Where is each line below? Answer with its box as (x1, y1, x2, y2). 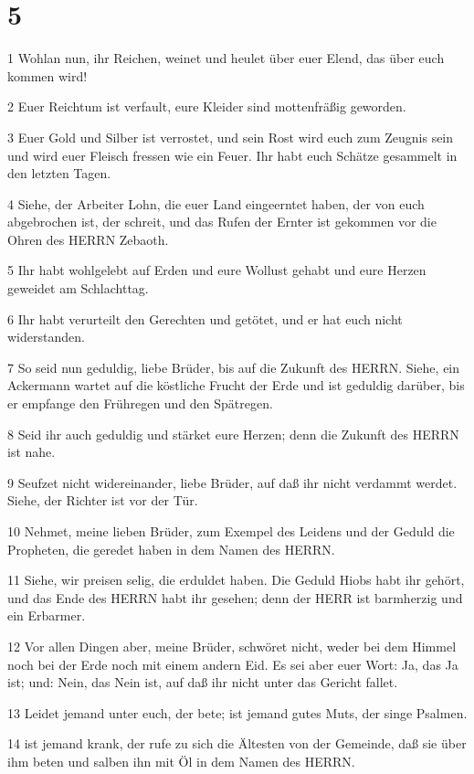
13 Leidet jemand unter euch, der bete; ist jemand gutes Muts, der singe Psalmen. (7, 703, 468, 722)
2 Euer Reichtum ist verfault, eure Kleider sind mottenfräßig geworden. (7, 97, 406, 116)
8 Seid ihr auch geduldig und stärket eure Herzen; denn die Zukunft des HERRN (7, 424, 459, 443)
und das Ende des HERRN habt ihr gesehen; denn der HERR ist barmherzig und (7, 588, 463, 607)
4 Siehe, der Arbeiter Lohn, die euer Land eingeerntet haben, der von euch (7, 194, 425, 213)
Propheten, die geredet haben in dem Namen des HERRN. (7, 539, 335, 558)
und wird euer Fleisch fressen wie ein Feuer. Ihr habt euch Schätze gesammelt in (7, 145, 458, 164)
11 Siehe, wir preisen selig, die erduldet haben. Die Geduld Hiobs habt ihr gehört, (7, 570, 465, 589)
